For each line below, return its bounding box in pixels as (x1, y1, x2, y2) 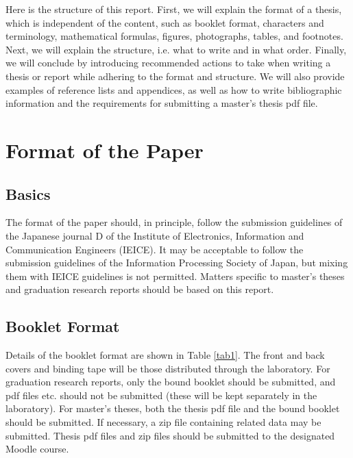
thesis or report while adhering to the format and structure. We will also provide (5, 68, 345, 83)
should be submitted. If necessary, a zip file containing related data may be (5, 415, 321, 429)
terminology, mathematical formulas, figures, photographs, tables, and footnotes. (5, 29, 343, 43)
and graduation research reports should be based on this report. (5, 282, 274, 296)
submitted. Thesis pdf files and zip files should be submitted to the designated (5, 428, 335, 442)
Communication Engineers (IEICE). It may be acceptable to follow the (5, 242, 304, 256)
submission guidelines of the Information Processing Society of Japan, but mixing (5, 255, 348, 270)
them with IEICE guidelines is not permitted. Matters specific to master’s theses (5, 268, 345, 283)
